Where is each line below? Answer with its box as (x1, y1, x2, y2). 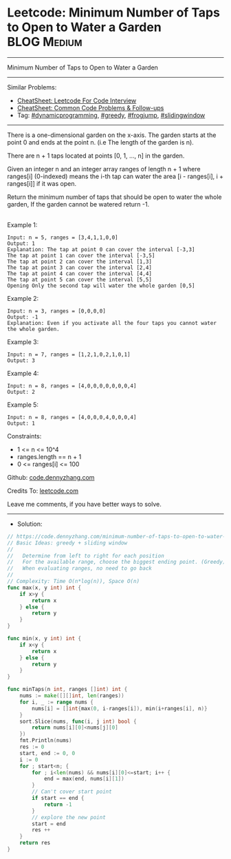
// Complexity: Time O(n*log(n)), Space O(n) (7, 578, 140, 585)
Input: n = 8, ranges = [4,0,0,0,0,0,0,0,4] (7, 382, 137, 390)
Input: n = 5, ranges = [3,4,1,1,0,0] (7, 234, 118, 241)
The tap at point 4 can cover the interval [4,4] (7, 270, 153, 277)
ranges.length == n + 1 (16, 452, 82, 460)
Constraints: (7, 432, 42, 440)
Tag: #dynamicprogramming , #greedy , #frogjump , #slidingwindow (16, 111, 206, 119)
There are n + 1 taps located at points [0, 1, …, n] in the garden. (7, 151, 185, 160)
